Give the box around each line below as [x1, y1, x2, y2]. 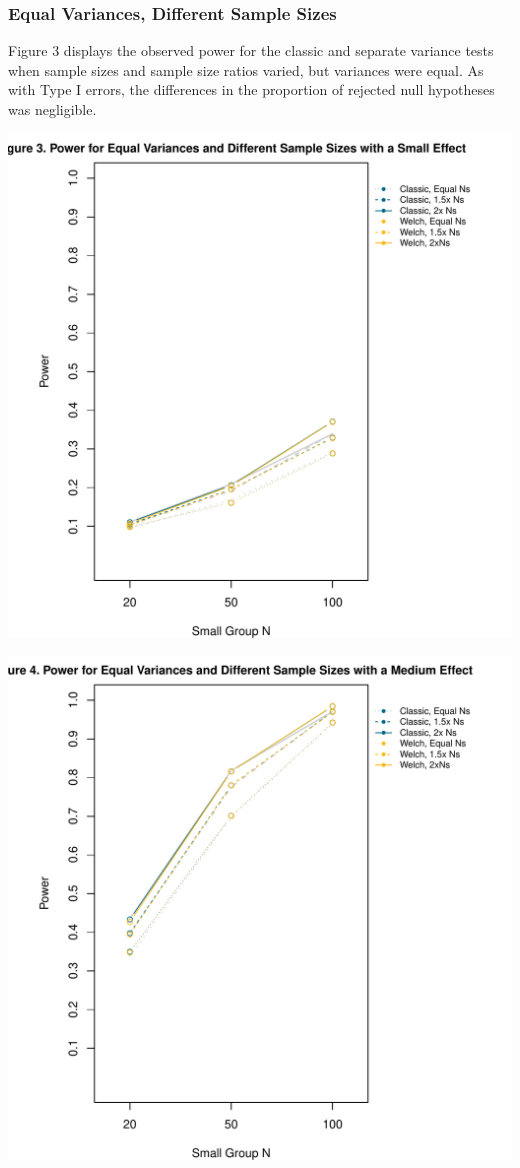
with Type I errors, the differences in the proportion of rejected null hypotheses [8, 79, 495, 100]
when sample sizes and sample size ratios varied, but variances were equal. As [8, 59, 484, 80]
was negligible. [8, 99, 97, 119]
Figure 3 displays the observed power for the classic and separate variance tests [8, 40, 494, 61]
